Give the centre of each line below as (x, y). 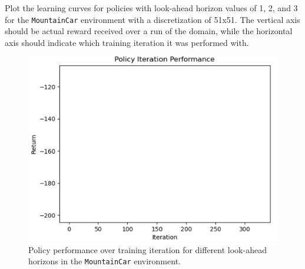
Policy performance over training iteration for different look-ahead (147, 249)
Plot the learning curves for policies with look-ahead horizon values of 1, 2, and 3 (151, 8)
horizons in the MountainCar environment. (105, 261)
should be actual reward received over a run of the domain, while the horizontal (149, 31)
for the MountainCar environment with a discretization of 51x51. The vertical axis (152, 19)
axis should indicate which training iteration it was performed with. (127, 42)
